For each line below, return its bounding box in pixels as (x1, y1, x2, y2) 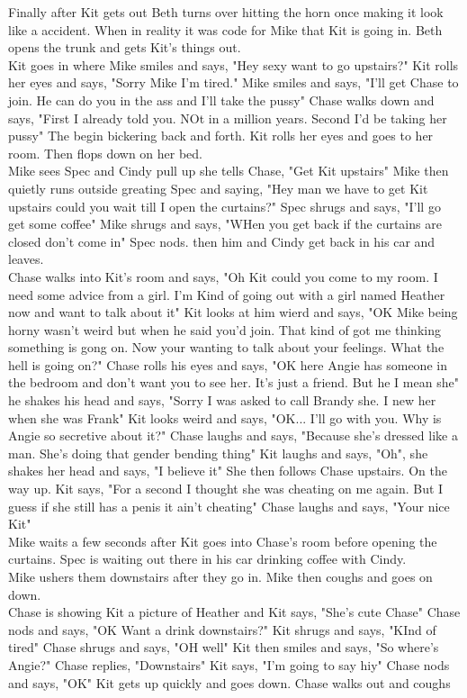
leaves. (8, 249, 44, 268)
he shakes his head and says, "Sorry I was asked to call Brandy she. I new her (8, 391, 436, 410)
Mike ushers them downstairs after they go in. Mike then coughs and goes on (8, 567, 433, 585)
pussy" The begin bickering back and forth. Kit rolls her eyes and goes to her (8, 126, 434, 145)
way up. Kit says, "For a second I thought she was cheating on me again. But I (8, 479, 444, 498)
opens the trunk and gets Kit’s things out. (8, 38, 241, 57)
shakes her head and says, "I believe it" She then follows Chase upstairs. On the (8, 461, 447, 480)
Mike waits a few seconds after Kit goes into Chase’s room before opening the (8, 531, 437, 550)
